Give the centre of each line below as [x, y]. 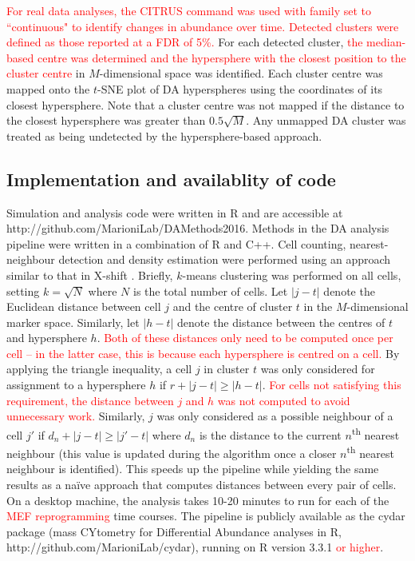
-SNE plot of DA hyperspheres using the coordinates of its [240, 88]
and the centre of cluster [233, 306]
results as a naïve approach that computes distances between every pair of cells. [202, 484]
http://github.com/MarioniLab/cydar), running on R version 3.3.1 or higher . [195, 547]
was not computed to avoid [284, 400]
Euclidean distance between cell [84, 306]
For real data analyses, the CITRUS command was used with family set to [189, 10]
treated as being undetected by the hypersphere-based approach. [164, 135]
